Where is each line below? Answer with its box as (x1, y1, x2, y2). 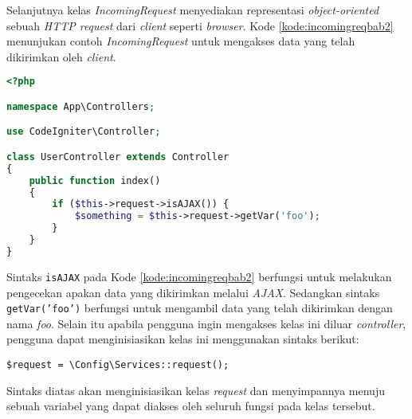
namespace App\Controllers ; (6, 100, 155, 112)
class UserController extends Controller (6, 151, 230, 163)
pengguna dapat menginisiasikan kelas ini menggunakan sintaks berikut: (6, 331, 359, 347)
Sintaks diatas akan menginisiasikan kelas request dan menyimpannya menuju (6, 382, 385, 398)
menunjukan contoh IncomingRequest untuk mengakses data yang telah (6, 33, 355, 49)
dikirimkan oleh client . (6, 48, 116, 65)
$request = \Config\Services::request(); (6, 358, 230, 370)
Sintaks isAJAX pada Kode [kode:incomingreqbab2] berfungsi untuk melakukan (6, 268, 392, 284)
